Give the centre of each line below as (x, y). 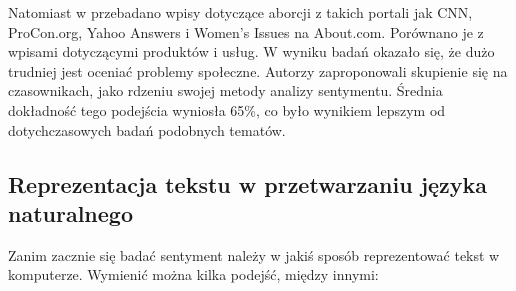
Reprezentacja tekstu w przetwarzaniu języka (248, 183)
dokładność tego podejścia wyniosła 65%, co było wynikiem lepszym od (227, 109)
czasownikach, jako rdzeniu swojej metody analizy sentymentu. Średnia (225, 90)
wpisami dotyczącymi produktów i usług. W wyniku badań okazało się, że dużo (251, 51)
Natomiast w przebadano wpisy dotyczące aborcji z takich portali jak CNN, (240, 12)
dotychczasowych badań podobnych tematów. (147, 129)
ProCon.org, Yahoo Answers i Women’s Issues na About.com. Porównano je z (246, 31)
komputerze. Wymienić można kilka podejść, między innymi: (193, 274)
